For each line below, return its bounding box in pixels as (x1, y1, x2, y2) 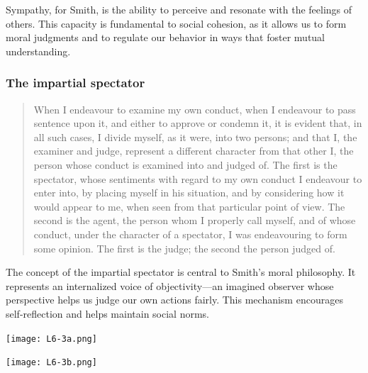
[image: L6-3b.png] (6, 357, 97, 368)
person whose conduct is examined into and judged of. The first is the (33, 157, 338, 172)
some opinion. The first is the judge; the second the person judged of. (33, 240, 335, 255)
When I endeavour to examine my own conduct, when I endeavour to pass (33, 101, 356, 116)
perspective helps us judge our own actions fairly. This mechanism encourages (6, 292, 343, 307)
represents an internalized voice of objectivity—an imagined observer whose (6, 278, 334, 293)
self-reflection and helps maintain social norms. (6, 306, 209, 321)
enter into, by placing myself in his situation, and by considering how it (33, 185, 345, 200)
